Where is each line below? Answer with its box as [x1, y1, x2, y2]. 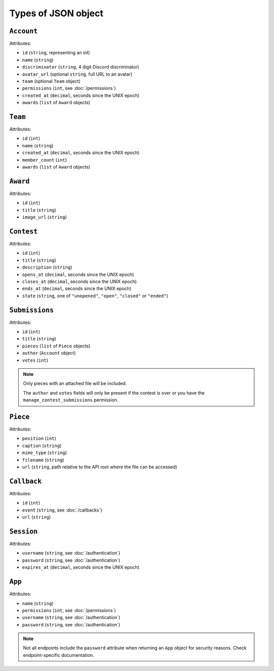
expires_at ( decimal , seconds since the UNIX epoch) [22, 564, 140, 570]
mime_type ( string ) [22, 450, 67, 456]
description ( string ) [22, 264, 73, 270]
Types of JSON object [9, 8, 104, 19]
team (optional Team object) [22, 78, 81, 84]
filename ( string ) [22, 457, 64, 463]
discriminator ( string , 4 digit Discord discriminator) [22, 64, 140, 70]
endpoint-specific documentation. [23, 652, 94, 658]
